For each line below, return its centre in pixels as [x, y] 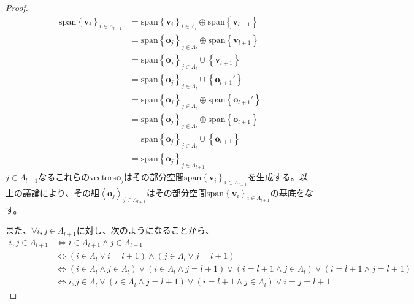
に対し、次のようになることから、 [145, 230]
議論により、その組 [61, 192]
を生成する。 [273, 177]
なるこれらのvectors [77, 177]
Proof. [17, 7]
